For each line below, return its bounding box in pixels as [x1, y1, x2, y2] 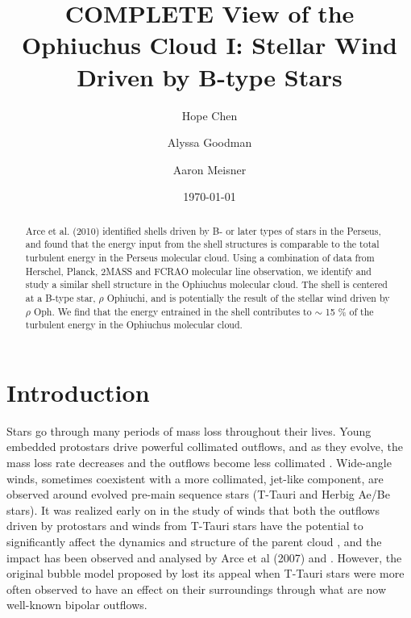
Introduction [6, 375, 150, 408]
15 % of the [325, 304, 374, 318]
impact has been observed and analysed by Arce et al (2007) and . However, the [6, 549, 402, 566]
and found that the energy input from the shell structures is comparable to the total [25, 237, 380, 251]
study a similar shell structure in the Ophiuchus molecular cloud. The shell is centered [25, 278, 388, 291]
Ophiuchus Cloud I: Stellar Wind [22, 28, 397, 61]
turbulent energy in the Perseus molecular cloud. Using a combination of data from [25, 250, 375, 264]
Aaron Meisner [172, 161, 247, 177]
